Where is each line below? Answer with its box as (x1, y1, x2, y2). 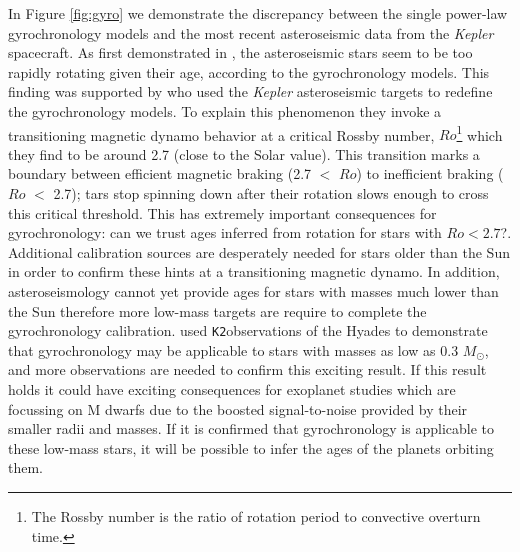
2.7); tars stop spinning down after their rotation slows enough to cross (53, 183, 489, 203)
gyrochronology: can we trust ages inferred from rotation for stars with (8, 222, 442, 243)
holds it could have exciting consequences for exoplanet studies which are (8, 379, 456, 399)
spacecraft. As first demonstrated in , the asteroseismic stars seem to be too (8, 42, 473, 63)
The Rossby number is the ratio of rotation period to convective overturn (31, 505, 481, 526)
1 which (456, 121, 503, 145)
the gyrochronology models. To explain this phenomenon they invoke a (8, 100, 442, 121)
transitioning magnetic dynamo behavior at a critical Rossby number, (8, 124, 435, 145)
